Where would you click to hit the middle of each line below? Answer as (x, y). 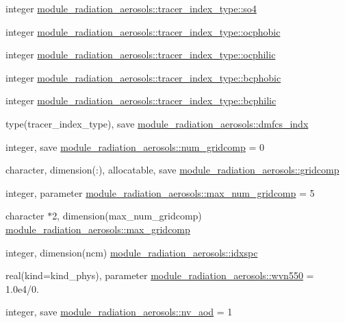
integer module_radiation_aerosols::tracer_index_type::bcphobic (143, 77)
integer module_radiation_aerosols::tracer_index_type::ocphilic (141, 55)
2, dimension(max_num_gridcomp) (127, 216)
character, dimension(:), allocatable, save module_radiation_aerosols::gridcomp (172, 170)
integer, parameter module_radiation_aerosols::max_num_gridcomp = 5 (160, 192)
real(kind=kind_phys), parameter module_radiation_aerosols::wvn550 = (160, 275)
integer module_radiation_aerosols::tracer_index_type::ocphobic (143, 31)
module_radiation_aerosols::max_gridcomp (98, 229)
